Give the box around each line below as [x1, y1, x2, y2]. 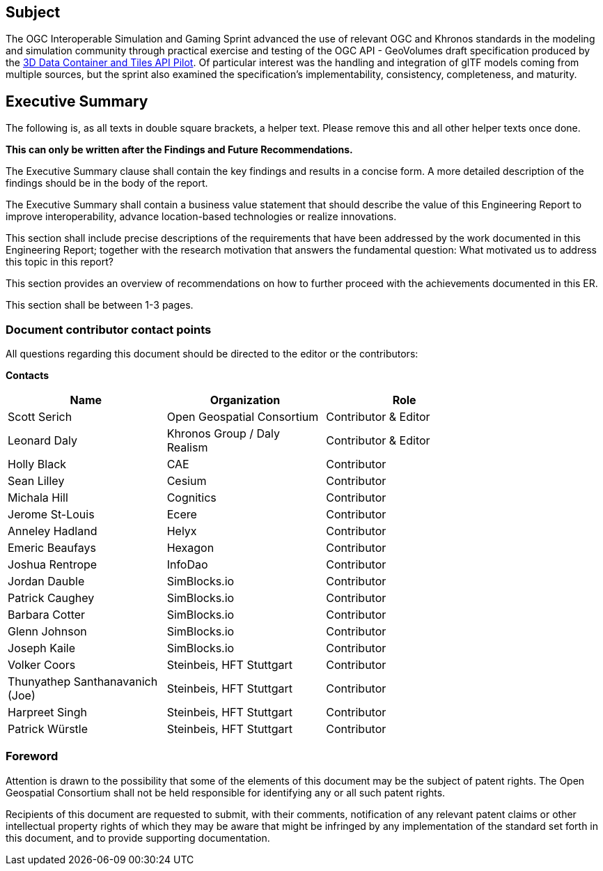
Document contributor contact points [6, 322, 212, 337]
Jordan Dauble [8, 574, 85, 589]
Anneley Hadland [8, 524, 97, 539]
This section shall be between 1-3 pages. [6, 299, 194, 311]
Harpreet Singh [8, 705, 87, 720]
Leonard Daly [8, 433, 77, 448]
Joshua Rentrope [8, 557, 97, 572]
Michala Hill [8, 491, 68, 505]
